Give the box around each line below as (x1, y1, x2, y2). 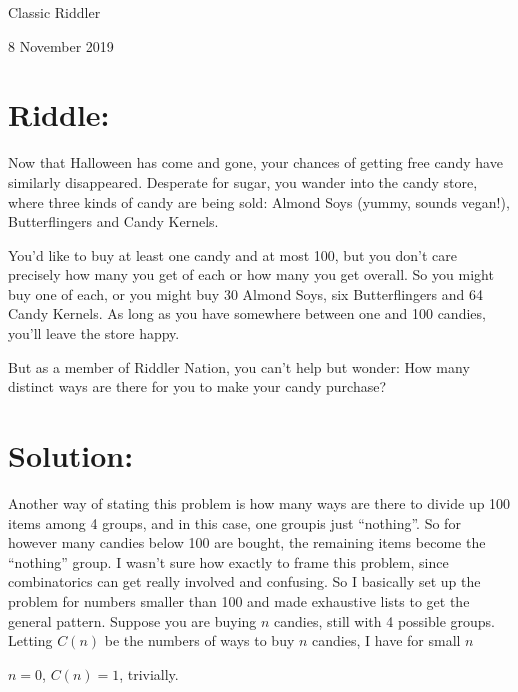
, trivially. (119, 663, 179, 684)
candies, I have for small (312, 630, 461, 651)
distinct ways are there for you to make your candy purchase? (8, 376, 387, 397)
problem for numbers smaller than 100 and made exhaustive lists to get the (8, 590, 470, 611)
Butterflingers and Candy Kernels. (8, 211, 219, 232)
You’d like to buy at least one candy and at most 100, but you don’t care (8, 244, 457, 265)
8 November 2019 (8, 35, 114, 56)
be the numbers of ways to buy (104, 630, 295, 651)
